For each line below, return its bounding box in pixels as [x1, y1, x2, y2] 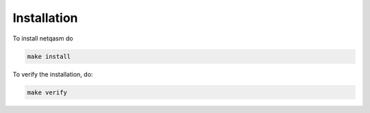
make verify [27, 88, 68, 96]
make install [27, 52, 71, 60]
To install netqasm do [12, 34, 73, 42]
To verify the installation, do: [12, 70, 93, 78]
